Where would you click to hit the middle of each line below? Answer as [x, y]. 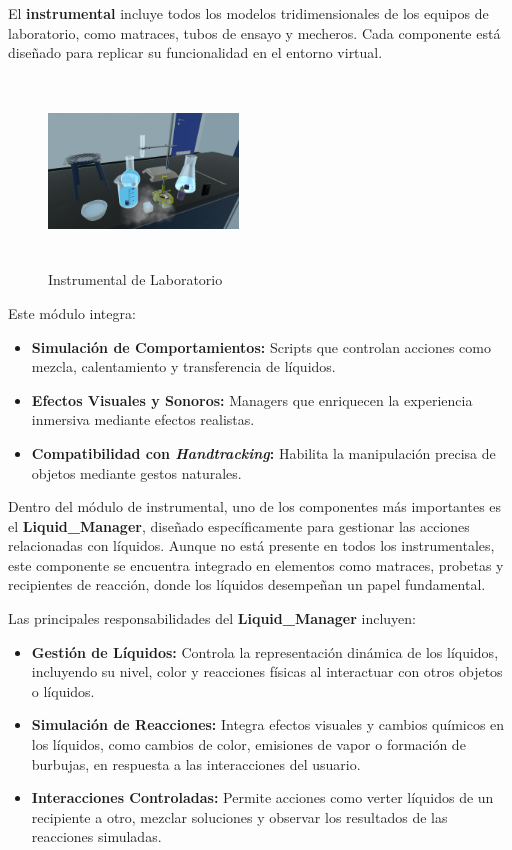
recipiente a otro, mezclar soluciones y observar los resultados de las [239, 816]
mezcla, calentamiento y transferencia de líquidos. [183, 366]
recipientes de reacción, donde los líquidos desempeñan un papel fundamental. [247, 584]
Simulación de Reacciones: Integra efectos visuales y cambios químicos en [268, 724]
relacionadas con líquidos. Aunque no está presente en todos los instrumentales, [251, 545]
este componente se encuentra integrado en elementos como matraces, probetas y [256, 564]
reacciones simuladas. [96, 836]
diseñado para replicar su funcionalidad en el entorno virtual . [195, 52]
